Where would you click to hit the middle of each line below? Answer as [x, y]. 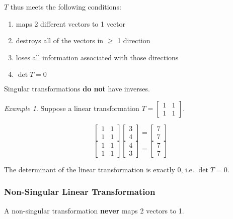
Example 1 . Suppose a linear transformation [72, 108]
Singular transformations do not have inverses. [77, 89]
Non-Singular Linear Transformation [80, 192]
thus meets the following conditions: [66, 7]
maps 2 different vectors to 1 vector [71, 23]
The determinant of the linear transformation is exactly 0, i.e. [99, 169]
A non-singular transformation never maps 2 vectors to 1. [94, 210]
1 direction [134, 40]
